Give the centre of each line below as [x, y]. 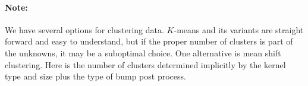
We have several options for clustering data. [84, 29]
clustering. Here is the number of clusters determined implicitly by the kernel [145, 64]
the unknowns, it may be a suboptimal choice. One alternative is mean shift [143, 52]
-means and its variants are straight [239, 29]
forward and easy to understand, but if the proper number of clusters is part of [149, 41]
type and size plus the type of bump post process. [95, 76]
